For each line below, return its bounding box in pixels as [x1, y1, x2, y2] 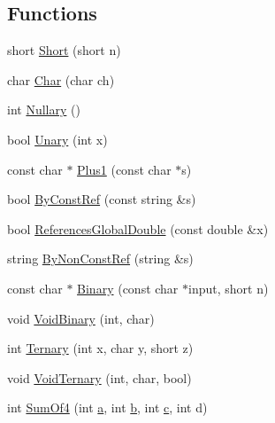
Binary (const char [77, 278, 179, 297]
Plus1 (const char [77, 160, 172, 178]
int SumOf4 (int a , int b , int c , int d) [7, 398, 208, 417]
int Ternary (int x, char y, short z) [7, 339, 194, 357]
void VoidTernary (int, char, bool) [7, 368, 192, 387]
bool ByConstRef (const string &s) [7, 190, 196, 208]
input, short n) [188, 278, 269, 297]
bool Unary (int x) [7, 129, 108, 148]
